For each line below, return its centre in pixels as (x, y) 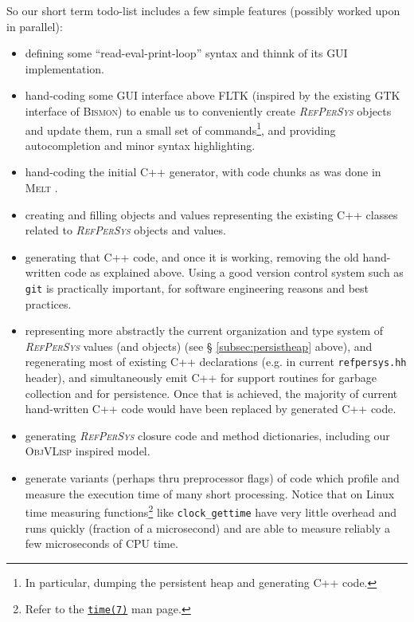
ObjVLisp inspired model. (88, 451)
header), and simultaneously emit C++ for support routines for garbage (201, 378)
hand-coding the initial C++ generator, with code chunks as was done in (203, 172)
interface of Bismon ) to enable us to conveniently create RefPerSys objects (208, 110)
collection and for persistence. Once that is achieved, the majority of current (211, 393)
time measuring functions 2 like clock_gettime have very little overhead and (211, 511)
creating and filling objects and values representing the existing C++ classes (211, 214)
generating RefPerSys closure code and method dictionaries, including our (207, 435)
